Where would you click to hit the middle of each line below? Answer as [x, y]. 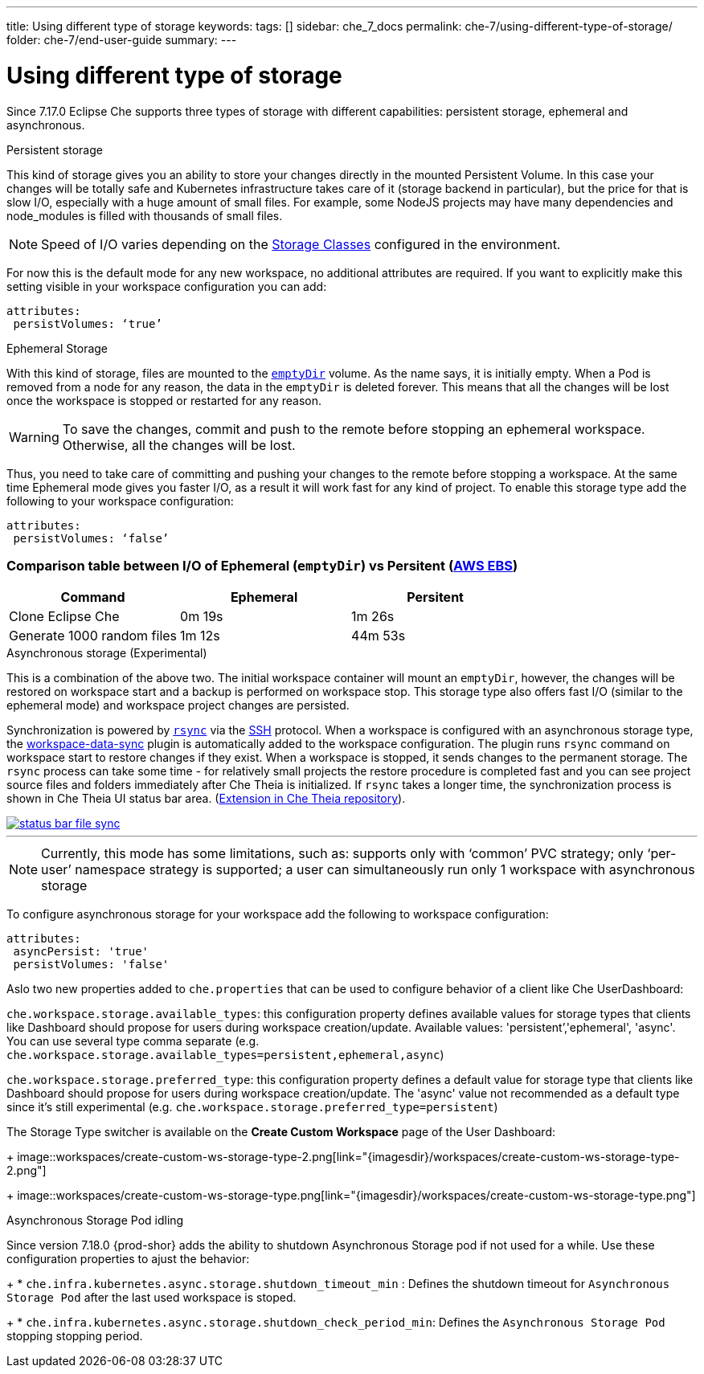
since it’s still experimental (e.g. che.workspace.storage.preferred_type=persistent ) [252, 1107]
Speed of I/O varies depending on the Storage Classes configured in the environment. [301, 244]
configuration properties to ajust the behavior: [128, 1259]
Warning [34, 437]
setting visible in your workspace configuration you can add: [167, 286]
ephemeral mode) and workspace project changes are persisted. [178, 705]
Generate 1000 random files [93, 636]
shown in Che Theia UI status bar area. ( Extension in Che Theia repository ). [206, 799]
